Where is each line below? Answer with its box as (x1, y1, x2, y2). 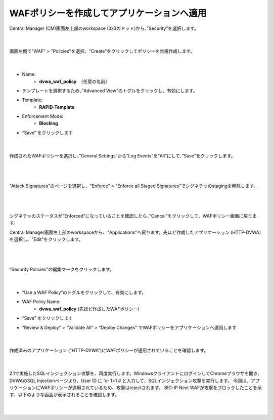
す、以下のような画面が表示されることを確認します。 (9, 392, 120, 398)
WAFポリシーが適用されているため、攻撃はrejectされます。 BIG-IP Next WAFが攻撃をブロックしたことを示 (40, 385, 262, 391)
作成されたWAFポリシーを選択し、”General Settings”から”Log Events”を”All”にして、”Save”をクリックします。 (9, 152, 236, 159)
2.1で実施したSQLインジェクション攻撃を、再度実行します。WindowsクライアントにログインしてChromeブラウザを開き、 (9, 370, 262, 376)
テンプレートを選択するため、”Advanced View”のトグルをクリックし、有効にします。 (22, 88, 198, 94)
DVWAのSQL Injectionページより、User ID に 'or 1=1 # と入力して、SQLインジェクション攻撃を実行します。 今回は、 (9, 377, 251, 384)
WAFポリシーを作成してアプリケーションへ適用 (9, 8, 207, 19)
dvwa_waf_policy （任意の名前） (39, 78, 110, 85)
